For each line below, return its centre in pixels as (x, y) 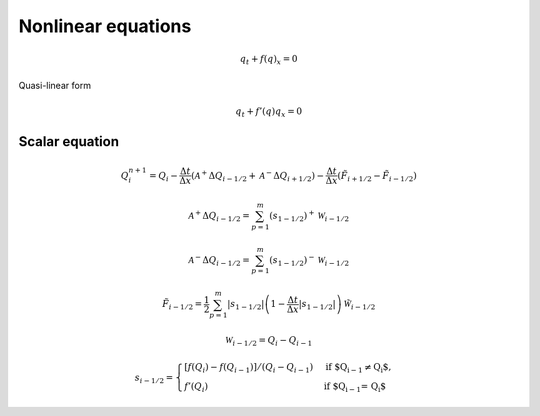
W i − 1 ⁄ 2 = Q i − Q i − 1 (269, 341)
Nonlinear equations (105, 26)
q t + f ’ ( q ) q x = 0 (269, 112)
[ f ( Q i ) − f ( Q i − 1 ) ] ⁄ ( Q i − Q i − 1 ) (248, 368)
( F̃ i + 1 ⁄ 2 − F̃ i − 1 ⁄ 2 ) (377, 177)
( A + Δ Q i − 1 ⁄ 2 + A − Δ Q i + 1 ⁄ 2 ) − (258, 176)
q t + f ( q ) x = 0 (269, 60)
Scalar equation (69, 141)
